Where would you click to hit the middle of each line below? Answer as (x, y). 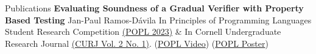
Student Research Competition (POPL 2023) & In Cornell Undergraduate (143, 31)
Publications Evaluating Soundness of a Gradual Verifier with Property (154, 8)
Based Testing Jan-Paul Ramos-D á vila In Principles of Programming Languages (158, 19)
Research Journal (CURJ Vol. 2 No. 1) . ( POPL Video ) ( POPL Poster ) (137, 43)
